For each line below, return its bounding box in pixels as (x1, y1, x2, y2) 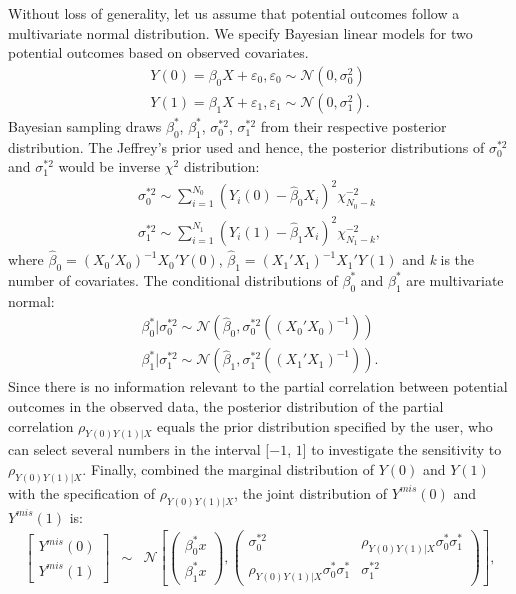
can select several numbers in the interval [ (8, 439, 270, 460)
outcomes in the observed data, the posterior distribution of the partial (8, 395, 444, 416)
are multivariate (406, 269, 504, 290)
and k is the (402, 249, 475, 270)
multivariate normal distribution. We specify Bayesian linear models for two (8, 22, 473, 43)
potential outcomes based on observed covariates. (8, 42, 309, 63)
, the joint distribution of (234, 482, 388, 503)
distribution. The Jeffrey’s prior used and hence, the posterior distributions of (8, 136, 485, 157)
